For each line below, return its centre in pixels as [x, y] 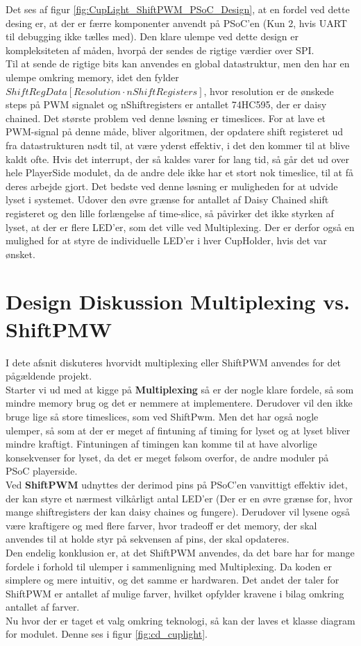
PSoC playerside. [42, 471]
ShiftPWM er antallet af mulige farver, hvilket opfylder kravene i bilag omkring [175, 593]
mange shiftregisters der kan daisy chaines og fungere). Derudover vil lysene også [178, 512]
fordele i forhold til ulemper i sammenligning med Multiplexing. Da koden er [169, 566]
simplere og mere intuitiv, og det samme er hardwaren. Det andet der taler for [173, 580]
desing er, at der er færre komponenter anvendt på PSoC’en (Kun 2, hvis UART [176, 23]
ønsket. [20, 254]
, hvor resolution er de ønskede [269, 91]
